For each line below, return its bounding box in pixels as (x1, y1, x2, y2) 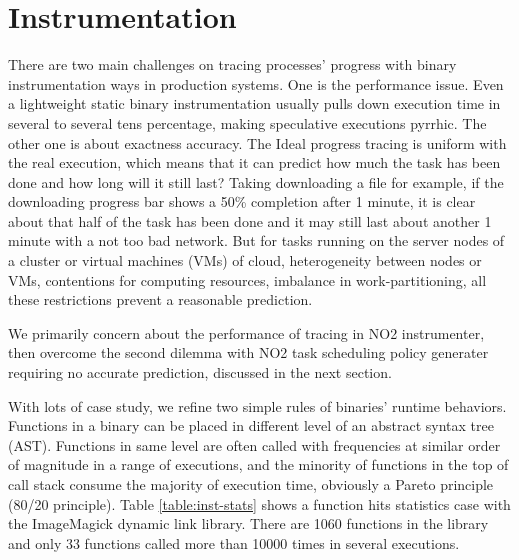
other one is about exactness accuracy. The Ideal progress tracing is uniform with (8, 132, 507, 153)
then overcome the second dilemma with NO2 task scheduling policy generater (8, 342, 489, 363)
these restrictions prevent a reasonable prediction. (8, 289, 313, 310)
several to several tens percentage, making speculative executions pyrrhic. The (8, 112, 487, 133)
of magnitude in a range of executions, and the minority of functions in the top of (8, 454, 509, 475)
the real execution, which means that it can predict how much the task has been (8, 152, 501, 173)
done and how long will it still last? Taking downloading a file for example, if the (8, 171, 504, 192)
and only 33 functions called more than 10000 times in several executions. (8, 532, 460, 553)
